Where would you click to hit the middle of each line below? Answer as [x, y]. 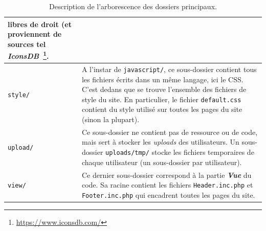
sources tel [27, 44]
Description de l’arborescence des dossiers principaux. [133, 6]
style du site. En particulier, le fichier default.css [161, 99]
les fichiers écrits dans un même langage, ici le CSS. [162, 79]
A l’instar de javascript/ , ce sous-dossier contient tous [169, 69]
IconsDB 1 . [28, 55]
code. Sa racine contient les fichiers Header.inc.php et [167, 185]
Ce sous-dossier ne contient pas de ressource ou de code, [170, 132]
